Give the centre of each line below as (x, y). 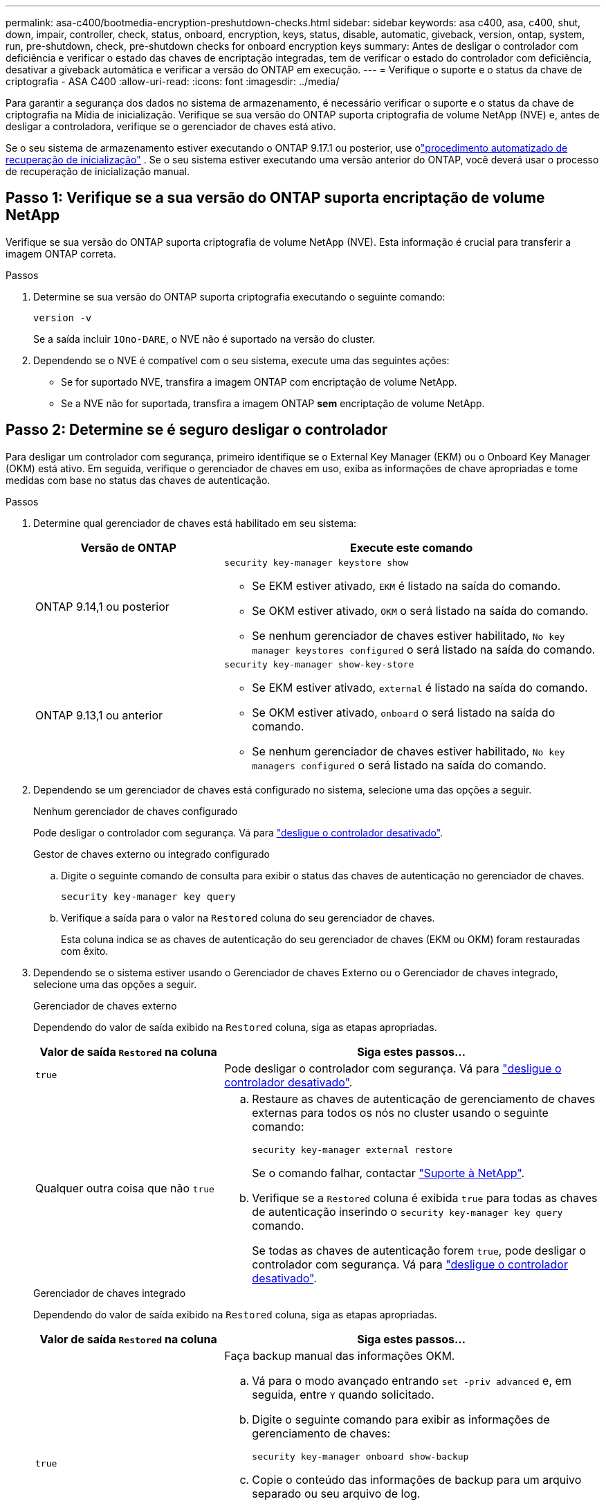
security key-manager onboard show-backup (360, 1456)
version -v (63, 317)
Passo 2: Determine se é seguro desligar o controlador (197, 430)
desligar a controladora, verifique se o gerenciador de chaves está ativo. (171, 126)
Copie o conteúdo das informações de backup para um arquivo (417, 1479)
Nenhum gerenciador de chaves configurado (136, 811)
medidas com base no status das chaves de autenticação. (138, 480)
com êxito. (85, 951)
